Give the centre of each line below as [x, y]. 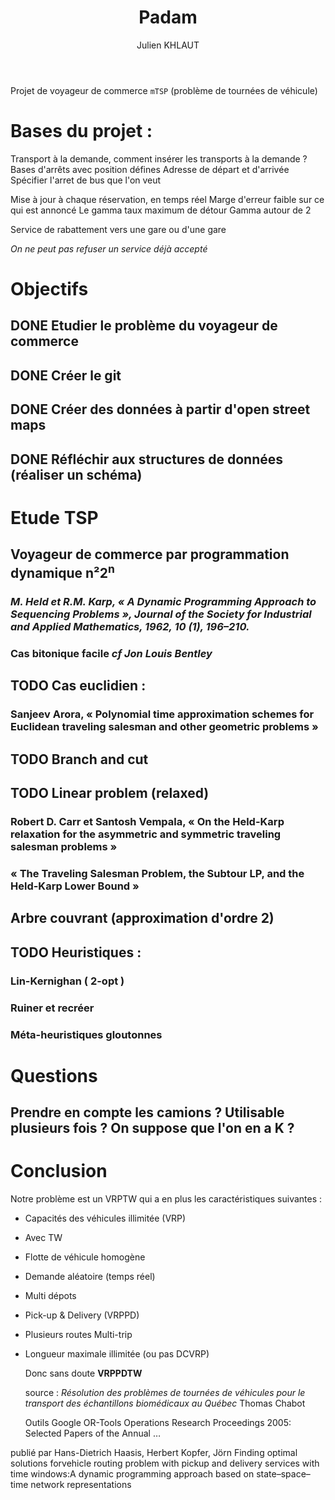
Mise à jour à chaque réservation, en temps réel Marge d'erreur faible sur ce [167, 199]
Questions [54, 1075]
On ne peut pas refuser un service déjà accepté [109, 248]
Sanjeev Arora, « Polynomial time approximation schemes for [162, 714]
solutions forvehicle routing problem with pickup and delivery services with [165, 1463]
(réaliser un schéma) [76, 474]
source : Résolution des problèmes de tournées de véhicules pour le [165, 1393]
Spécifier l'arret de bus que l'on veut [86, 180]
